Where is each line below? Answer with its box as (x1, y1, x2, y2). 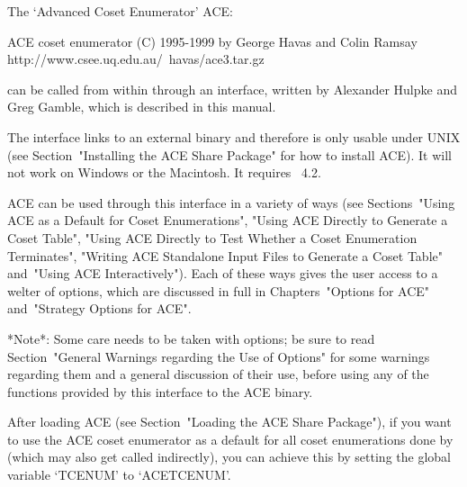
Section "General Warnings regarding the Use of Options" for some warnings (7, 347, 430, 365)
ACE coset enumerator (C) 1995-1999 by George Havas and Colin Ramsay (7, 32, 418, 50)
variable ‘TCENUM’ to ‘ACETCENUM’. (7, 465, 231, 484)
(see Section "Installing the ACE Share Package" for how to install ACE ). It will (7, 145, 452, 164)
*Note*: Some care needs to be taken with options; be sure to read (7, 329, 375, 347)
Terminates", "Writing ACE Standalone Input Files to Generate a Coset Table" (7, 246, 443, 265)
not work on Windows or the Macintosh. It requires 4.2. (7, 163, 321, 182)
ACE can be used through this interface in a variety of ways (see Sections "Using (7, 193, 455, 212)
